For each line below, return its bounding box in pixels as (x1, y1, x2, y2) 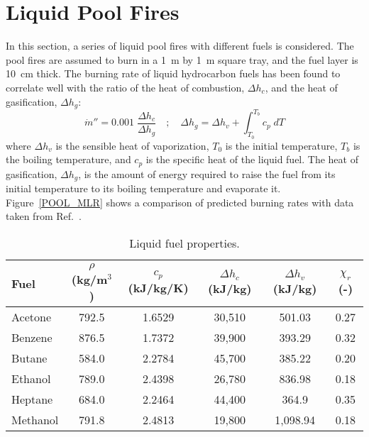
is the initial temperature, (225, 138, 338, 153)
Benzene (11, 328, 53, 345)
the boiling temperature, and (6, 152, 131, 167)
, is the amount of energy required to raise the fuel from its (78, 166, 336, 181)
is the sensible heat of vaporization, (55, 138, 209, 153)
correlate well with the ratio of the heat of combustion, (6, 79, 245, 94)
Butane (11, 349, 48, 366)
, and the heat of (265, 79, 338, 94)
